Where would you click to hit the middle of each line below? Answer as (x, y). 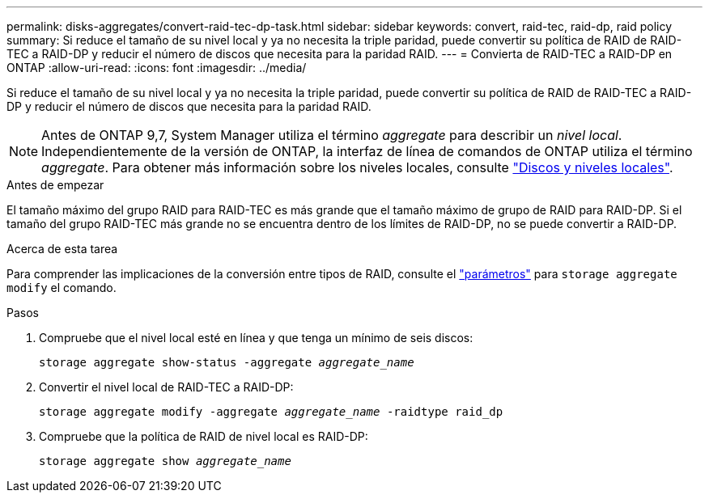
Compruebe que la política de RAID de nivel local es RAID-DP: (204, 436)
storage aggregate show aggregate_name (165, 461)
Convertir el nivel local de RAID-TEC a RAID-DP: (166, 387)
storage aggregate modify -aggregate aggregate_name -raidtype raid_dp (271, 412)
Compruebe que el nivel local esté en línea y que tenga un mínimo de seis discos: (256, 338)
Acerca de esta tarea (62, 249)
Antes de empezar (55, 185)
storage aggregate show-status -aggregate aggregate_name (227, 362)
